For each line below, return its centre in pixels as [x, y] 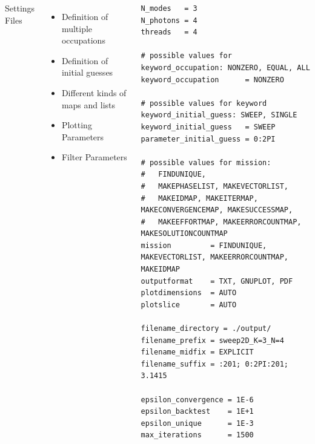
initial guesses [87, 72]
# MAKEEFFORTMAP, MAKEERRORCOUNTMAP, [221, 222]
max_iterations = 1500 [197, 435]
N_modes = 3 [169, 8]
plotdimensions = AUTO [189, 293]
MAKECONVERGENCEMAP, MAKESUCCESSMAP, [217, 210]
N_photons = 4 [169, 20]
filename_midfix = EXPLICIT [197, 352]
